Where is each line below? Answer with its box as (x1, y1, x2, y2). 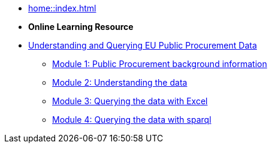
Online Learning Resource (28, 22, 134, 32)
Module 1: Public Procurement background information (52, 59, 267, 69)
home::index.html (28, 3, 96, 13)
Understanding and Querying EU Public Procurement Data (28, 40, 257, 50)
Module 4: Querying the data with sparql (52, 114, 211, 125)
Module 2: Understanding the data (52, 77, 188, 87)
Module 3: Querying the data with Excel (52, 96, 208, 106)
